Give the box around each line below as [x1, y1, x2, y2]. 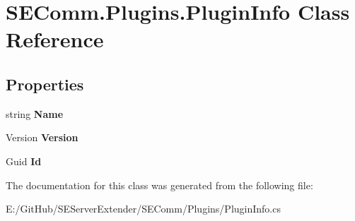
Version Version [6, 130, 78, 145]
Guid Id [6, 153, 42, 168]
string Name [6, 106, 64, 121]
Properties [6, 73, 84, 95]
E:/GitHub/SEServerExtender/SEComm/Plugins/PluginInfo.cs [6, 201, 281, 216]
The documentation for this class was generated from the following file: [6, 177, 313, 192]
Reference [6, 25, 104, 54]
